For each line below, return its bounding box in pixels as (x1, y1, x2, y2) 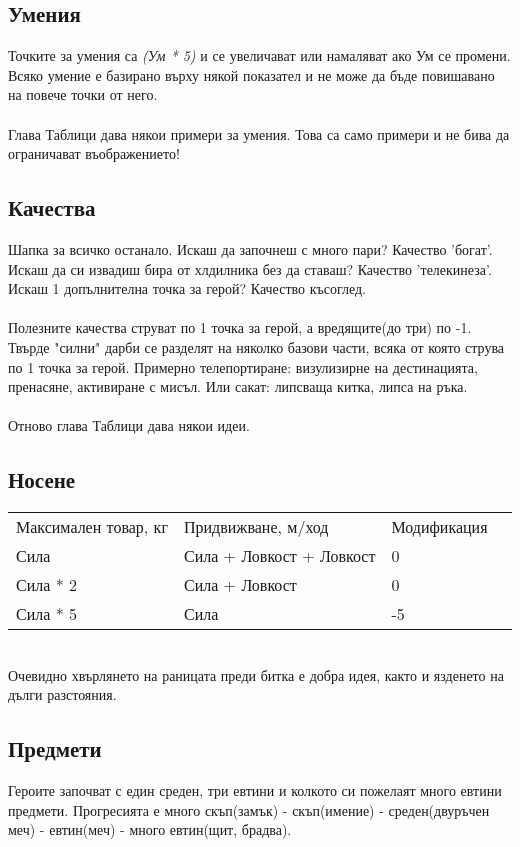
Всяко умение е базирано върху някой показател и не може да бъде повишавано (8, 64, 495, 85)
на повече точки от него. (8, 84, 158, 105)
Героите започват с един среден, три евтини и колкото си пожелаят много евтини (8, 780, 502, 801)
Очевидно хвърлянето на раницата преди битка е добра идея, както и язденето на (8, 664, 504, 685)
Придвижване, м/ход (183, 515, 329, 539)
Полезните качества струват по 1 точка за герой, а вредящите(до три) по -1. (8, 317, 472, 338)
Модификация (391, 515, 488, 539)
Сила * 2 (16, 573, 77, 597)
